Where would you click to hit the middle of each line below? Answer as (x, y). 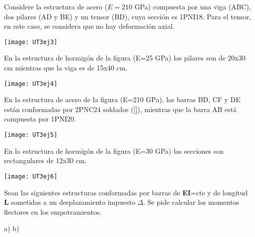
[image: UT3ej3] (31, 42)
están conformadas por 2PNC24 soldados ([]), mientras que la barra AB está (121, 109)
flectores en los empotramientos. (53, 211)
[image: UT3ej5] (31, 135)
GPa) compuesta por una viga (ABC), (193, 6)
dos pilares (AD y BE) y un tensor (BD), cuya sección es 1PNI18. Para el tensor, (128, 16)
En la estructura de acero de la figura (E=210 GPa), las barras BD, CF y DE (122, 99)
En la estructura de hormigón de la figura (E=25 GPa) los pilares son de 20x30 (125, 58)
